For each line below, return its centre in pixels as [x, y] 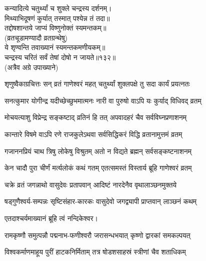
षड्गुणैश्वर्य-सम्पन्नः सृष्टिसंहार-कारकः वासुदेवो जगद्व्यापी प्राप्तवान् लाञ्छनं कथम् [101, 201]
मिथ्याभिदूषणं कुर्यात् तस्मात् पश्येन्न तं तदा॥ [57, 18]
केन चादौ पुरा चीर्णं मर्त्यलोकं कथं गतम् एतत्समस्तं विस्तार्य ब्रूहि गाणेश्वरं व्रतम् [98, 168]
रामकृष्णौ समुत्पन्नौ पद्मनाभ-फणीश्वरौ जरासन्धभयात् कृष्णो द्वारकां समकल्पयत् [97, 235]
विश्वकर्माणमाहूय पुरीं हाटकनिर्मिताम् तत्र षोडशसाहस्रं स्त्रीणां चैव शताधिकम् [95, 252]
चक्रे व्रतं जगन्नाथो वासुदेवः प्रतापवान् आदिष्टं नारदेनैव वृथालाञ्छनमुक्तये [91, 184]
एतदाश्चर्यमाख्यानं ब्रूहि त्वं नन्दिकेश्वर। [51, 218]
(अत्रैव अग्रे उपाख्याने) [31, 67]
